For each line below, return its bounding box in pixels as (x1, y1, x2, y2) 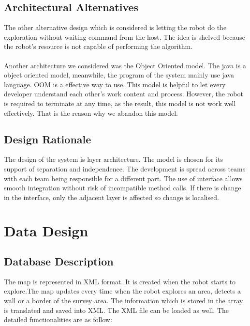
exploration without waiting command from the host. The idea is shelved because (4, 31, 245, 42)
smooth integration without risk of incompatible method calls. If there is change (4, 183, 241, 193)
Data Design (4, 220, 88, 240)
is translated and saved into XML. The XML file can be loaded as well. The (4, 305, 229, 315)
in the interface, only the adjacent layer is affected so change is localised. (4, 192, 219, 202)
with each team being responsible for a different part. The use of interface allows (4, 173, 243, 183)
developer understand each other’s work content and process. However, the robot (4, 89, 243, 99)
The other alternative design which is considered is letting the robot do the (4, 22, 227, 32)
